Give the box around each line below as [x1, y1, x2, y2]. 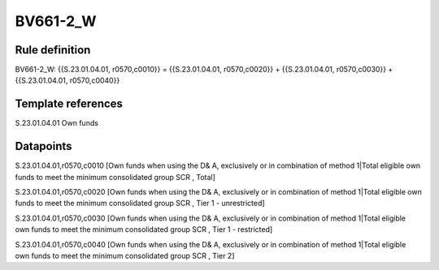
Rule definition [15, 43, 91, 57]
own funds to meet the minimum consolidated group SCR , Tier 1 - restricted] [15, 225, 273, 234]
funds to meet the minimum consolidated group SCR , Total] [15, 172, 215, 182]
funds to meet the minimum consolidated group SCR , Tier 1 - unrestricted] [15, 199, 265, 208]
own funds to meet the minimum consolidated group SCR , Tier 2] [15, 251, 235, 260]
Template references [15, 97, 124, 111]
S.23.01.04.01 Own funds [15, 118, 99, 128]
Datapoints [15, 139, 72, 153]
